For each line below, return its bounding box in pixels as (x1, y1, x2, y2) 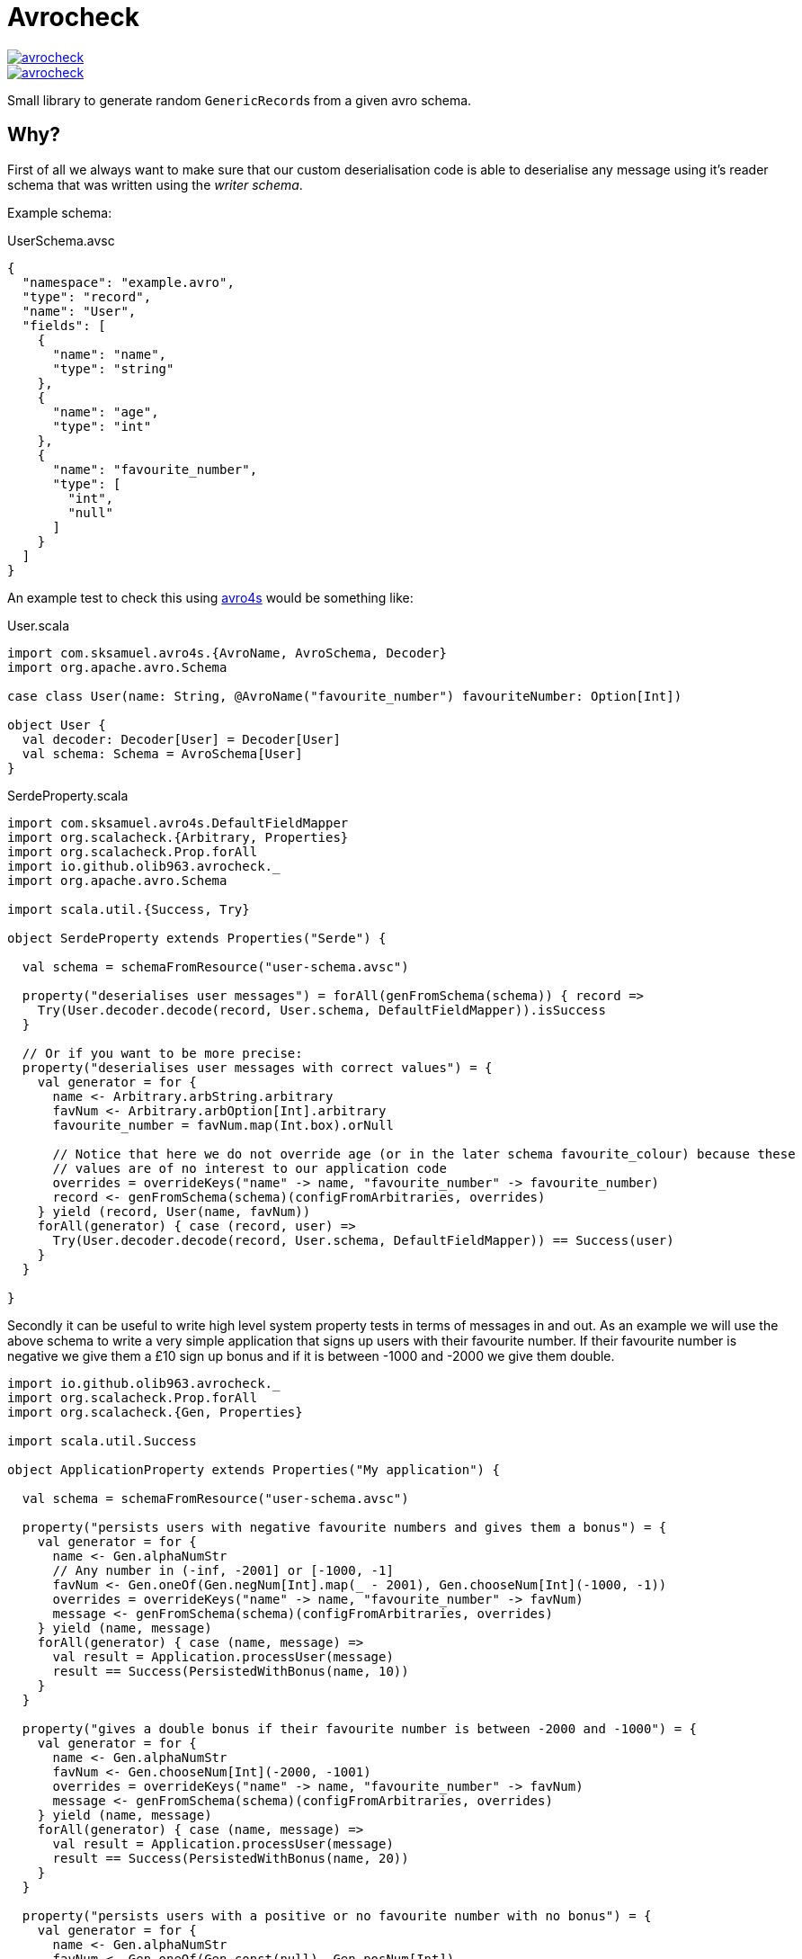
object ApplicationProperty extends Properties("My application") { (7, 1462, 500, 1477)
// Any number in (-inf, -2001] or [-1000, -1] (52, 1562, 394, 1578)
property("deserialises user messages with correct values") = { (22, 1060, 493, 1075)
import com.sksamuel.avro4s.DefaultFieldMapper (7, 815, 349, 830)
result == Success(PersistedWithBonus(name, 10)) (52, 1663, 409, 1678)
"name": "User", (22, 303, 137, 318)
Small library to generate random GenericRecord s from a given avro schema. (7, 92, 472, 108)
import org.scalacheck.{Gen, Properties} (7, 1404, 303, 1419)
